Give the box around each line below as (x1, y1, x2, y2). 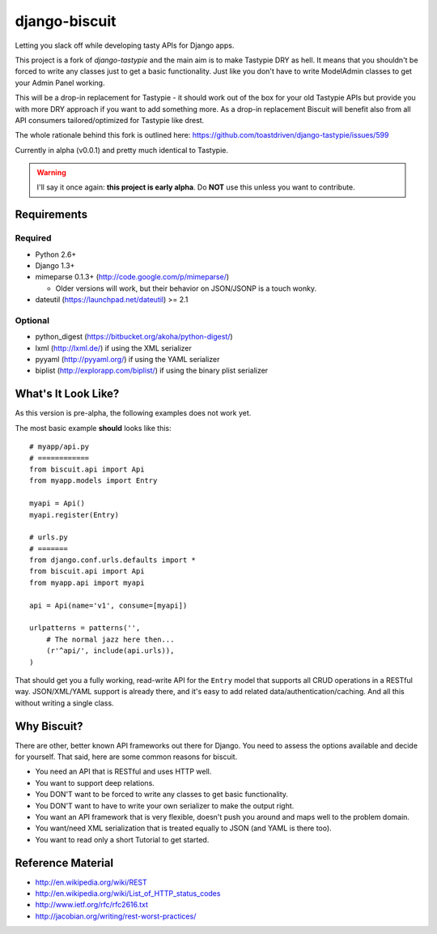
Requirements (15, 207, 88, 222)
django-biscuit (15, 12, 117, 30)
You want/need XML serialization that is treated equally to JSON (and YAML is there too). (35, 823, 332, 834)
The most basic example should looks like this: (15, 423, 172, 433)
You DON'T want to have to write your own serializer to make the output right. (35, 800, 295, 810)
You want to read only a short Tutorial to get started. (35, 834, 210, 844)
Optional (15, 314, 50, 326)
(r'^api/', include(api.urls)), (45, 646, 175, 655)
